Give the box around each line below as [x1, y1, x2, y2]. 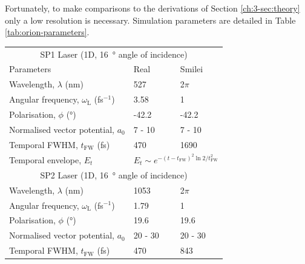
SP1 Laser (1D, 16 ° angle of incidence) [40, 47, 188, 60]
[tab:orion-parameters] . [5, 25, 90, 38]
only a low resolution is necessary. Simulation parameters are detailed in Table [5, 13, 296, 26]
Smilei [180, 63, 203, 75]
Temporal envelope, [9, 153, 82, 166]
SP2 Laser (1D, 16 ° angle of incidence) [40, 168, 188, 181]
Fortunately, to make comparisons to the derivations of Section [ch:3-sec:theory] [5, 2, 300, 14]
